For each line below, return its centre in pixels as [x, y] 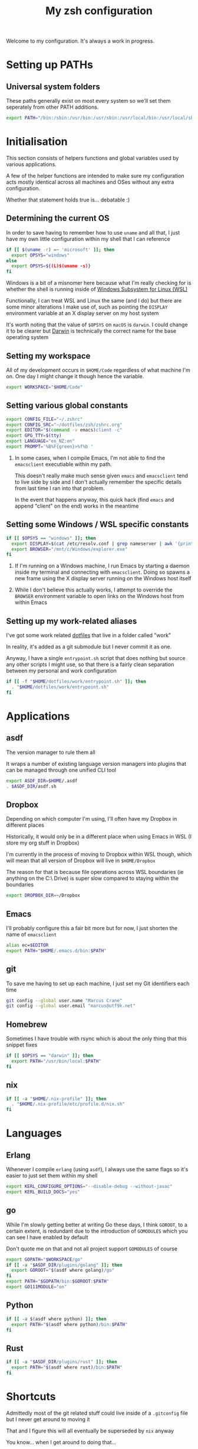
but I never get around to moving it [48, 1419]
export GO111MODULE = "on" [37, 1287]
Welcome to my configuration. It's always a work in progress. [80, 41]
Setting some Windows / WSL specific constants [98, 524]
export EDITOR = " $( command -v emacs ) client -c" [64, 430]
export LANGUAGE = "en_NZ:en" [41, 441]
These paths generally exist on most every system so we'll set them [88, 101]
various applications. [32, 164]
